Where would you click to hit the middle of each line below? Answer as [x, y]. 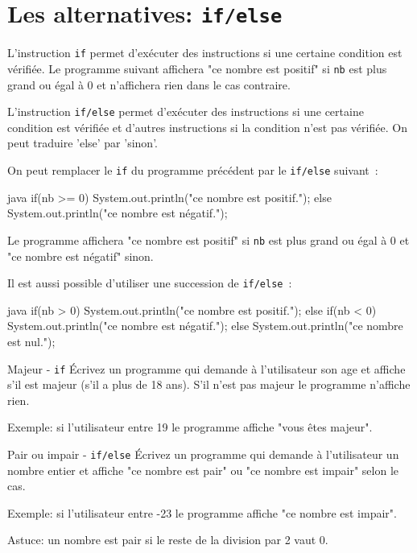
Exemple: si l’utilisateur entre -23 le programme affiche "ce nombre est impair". [202, 512]
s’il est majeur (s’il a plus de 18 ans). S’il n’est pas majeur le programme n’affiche [209, 384]
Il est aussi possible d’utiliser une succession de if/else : [150, 283]
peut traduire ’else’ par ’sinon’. [83, 143]
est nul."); [31, 341]
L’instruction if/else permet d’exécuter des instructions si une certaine [186, 111]
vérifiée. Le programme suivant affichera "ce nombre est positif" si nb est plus [197, 68]
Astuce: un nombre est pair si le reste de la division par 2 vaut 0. [168, 540]
